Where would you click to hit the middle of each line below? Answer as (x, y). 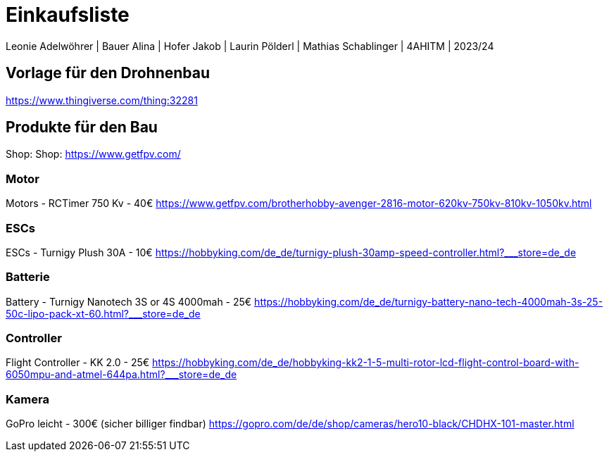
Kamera (27, 399)
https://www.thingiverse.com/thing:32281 (102, 100)
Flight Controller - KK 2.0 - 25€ (78, 363)
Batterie (28, 277)
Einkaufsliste (68, 15)
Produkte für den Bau (82, 127)
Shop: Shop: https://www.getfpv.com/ (93, 154)
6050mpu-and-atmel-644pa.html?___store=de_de (121, 375)
